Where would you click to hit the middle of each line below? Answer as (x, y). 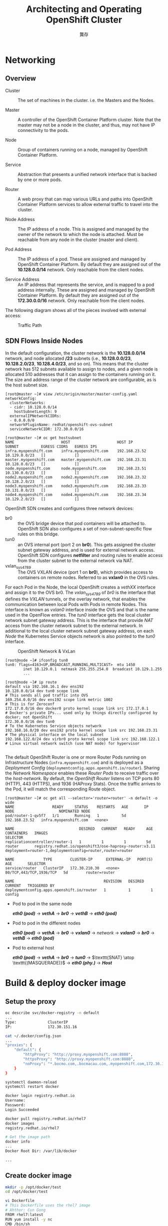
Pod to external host (33, 948)
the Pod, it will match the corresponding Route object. (60, 789)
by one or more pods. (40, 179)
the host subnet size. (27, 385)
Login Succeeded (22, 1109)
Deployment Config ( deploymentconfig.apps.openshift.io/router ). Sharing (82, 768)
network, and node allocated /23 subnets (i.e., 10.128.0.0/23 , (68, 358)
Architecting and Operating (84, 9)
